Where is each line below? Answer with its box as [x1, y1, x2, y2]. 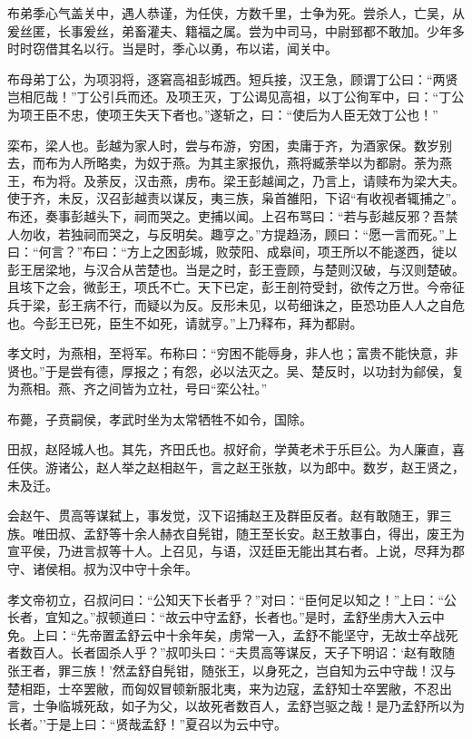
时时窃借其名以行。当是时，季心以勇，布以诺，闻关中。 [7, 39, 338, 58]
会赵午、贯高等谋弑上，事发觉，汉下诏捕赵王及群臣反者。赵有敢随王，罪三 [7, 506, 452, 525]
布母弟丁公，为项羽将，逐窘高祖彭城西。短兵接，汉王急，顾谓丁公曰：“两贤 [7, 69, 458, 88]
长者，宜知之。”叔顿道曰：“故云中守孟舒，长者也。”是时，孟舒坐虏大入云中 [7, 608, 445, 627]
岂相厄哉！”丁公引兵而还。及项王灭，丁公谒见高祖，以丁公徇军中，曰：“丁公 [7, 87, 465, 106]
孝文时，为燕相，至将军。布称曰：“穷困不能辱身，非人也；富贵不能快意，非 [7, 344, 458, 363]
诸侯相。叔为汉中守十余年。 [32, 559, 198, 579]
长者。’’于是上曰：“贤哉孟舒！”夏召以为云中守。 [7, 714, 287, 733]
